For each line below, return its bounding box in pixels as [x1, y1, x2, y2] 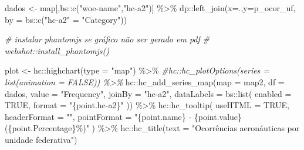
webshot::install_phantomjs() [5, 44, 109, 56]
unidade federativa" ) [5, 133, 77, 145]
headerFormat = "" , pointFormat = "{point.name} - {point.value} [5, 110, 242, 122]
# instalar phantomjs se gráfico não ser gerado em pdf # [5, 33, 210, 45]
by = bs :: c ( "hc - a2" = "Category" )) [5, 13, 127, 25]
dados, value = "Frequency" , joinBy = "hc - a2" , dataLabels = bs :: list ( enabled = [5, 87, 292, 99]
